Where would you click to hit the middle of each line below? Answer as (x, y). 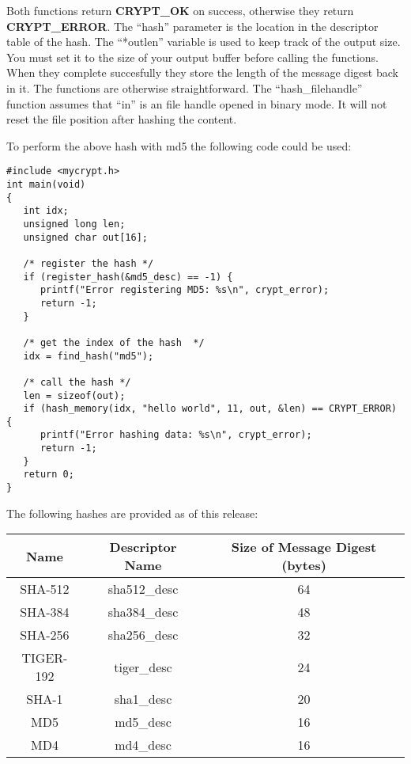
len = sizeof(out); (74, 395)
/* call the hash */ (77, 382)
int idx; (46, 211)
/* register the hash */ (89, 263)
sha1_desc (143, 699)
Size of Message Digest (304, 547)
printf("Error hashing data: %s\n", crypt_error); (176, 435)
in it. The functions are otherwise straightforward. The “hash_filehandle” (185, 87)
